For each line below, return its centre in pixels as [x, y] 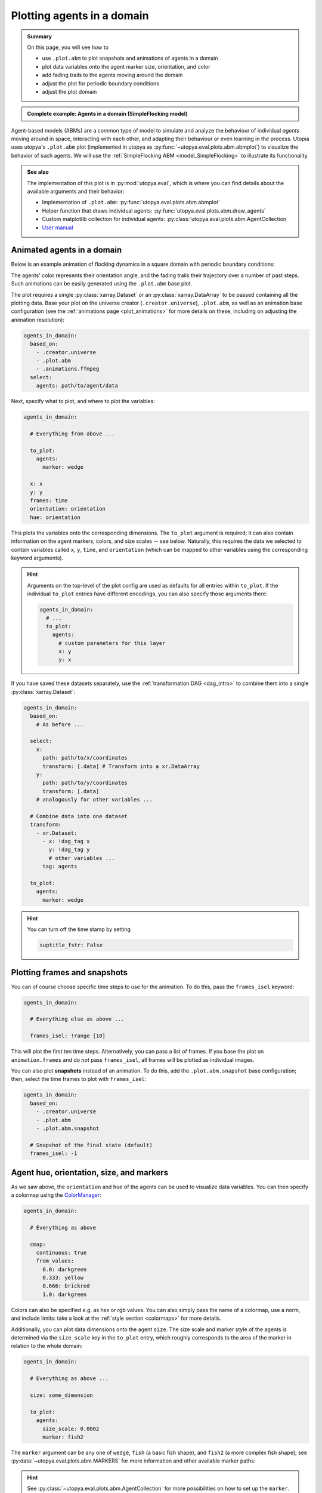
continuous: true [61, 1252]
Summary [39, 36]
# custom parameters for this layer [112, 643]
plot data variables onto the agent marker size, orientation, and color [126, 66]
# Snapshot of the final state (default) [92, 1145]
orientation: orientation [68, 509]
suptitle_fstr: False [71, 945]
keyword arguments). [37, 558]
